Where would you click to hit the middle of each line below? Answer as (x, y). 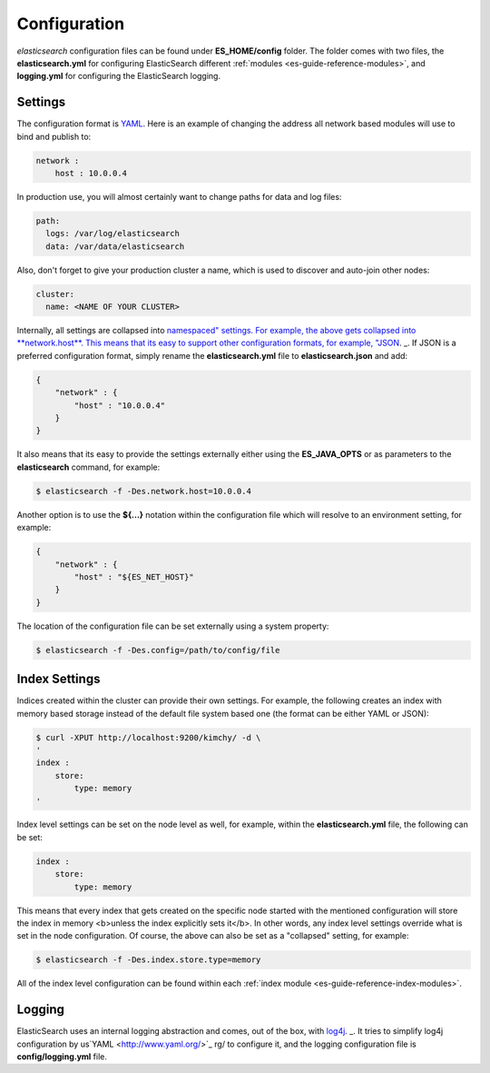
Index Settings (59, 679)
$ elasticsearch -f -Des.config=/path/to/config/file (158, 650)
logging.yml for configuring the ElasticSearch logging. (119, 76)
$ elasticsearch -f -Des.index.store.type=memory (148, 960)
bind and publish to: (54, 136)
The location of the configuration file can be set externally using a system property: (173, 626)
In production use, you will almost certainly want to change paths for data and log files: (179, 196)
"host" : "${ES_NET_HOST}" (134, 576)
